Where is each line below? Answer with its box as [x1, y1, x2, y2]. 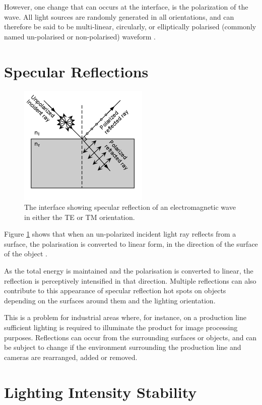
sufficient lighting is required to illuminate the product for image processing [4, 322, 238, 333]
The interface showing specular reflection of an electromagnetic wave [24, 202, 236, 212]
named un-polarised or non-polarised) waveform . [4, 31, 156, 41]
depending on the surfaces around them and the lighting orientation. [4, 295, 216, 305]
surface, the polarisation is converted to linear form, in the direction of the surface [4, 238, 258, 249]
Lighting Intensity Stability [4, 381, 197, 402]
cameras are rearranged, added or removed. [4, 351, 138, 362]
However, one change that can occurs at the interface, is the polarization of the [4, 2, 248, 12]
